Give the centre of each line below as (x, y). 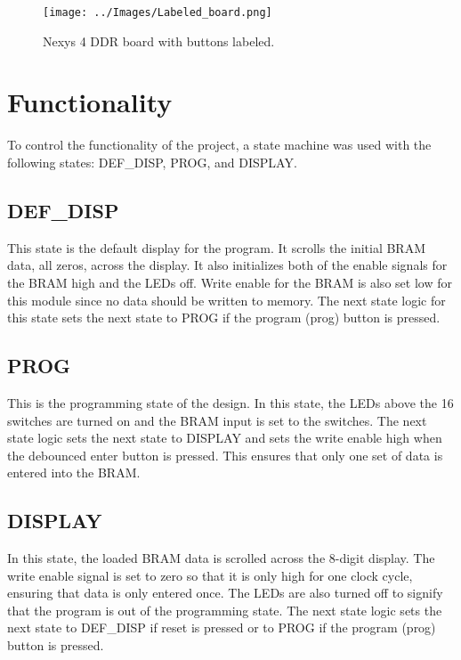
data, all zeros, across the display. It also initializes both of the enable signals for (227, 265)
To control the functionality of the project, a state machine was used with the (219, 145)
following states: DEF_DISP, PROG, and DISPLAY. (152, 162)
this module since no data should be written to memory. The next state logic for (226, 300)
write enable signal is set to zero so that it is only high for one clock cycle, (210, 575)
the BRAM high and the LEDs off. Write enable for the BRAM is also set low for (230, 282)
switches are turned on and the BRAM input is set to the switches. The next (217, 420)
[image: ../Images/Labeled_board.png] (158, 12)
